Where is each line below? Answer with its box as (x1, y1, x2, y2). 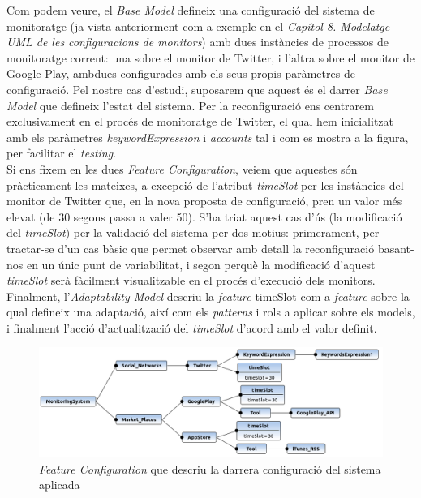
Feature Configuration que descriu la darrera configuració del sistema (39, 460, 381, 477)
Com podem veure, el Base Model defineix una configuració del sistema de (6, 2, 375, 18)
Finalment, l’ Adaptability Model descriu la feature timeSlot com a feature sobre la (6, 287, 410, 304)
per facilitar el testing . (6, 144, 117, 161)
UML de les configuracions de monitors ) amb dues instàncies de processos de (6, 33, 389, 50)
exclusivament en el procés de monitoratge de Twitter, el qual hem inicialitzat (6, 113, 394, 130)
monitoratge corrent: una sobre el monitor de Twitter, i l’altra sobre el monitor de (6, 49, 415, 66)
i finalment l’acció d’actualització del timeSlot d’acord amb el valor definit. (6, 319, 377, 336)
